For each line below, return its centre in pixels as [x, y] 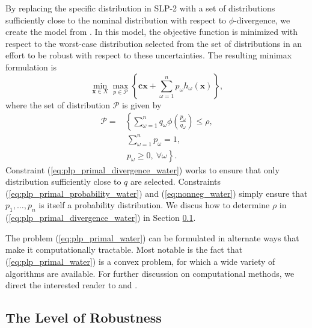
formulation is [31, 67]
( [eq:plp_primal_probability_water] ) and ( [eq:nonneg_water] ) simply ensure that [157, 193]
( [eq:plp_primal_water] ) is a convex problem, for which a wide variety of [140, 261]
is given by [142, 104]
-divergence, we [262, 20]
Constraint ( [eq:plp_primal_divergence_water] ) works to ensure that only [142, 169]
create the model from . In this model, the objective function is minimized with [151, 32]
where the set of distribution [58, 104]
